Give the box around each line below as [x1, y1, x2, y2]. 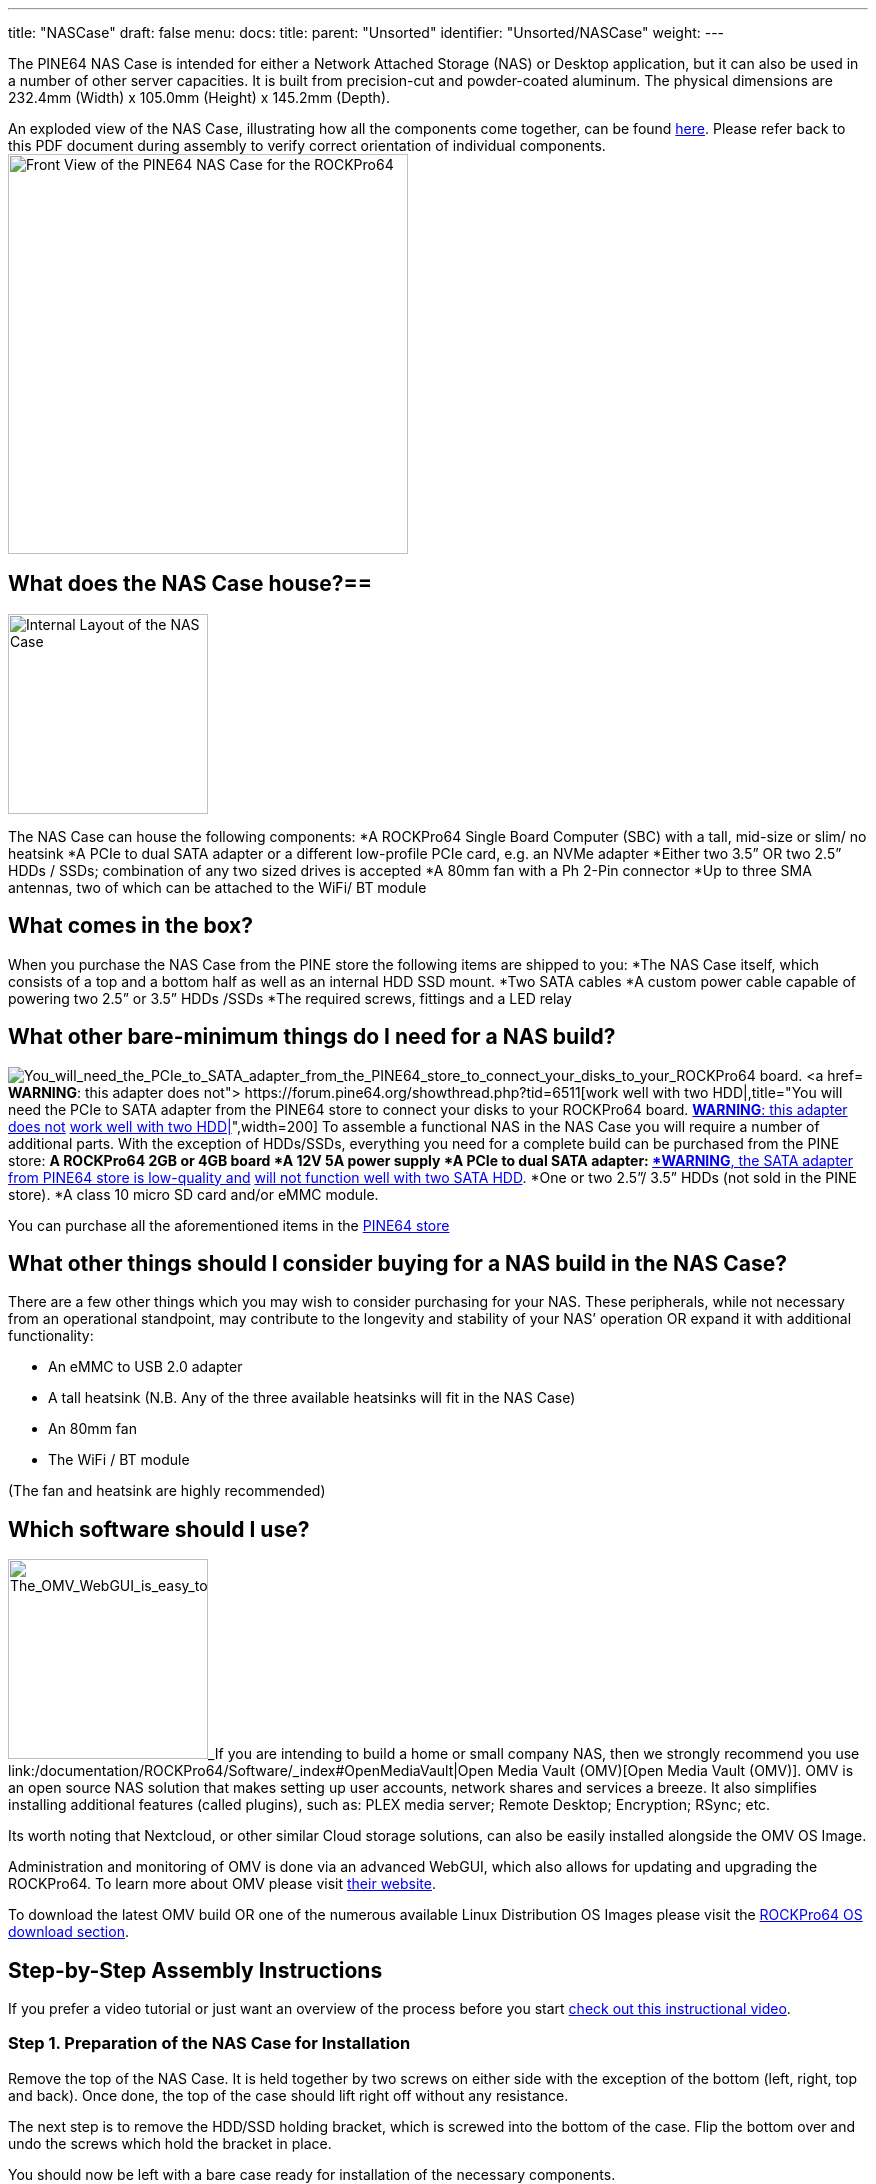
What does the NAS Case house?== [8, 571, 372, 597]
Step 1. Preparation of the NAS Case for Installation [8, 2033, 411, 2054]
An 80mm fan [48, 1420, 137, 1438]
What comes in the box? [8, 913, 254, 939]
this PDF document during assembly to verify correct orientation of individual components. [8, 137, 606, 154]
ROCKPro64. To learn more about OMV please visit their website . [8, 1875, 437, 1893]
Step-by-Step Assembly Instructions [8, 1957, 383, 1983]
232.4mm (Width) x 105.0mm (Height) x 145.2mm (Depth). [8, 89, 391, 106]
